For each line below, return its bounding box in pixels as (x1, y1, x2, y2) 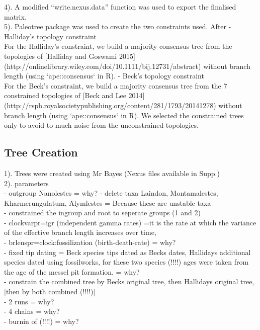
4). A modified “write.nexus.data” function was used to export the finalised (4, 2, 236, 12)
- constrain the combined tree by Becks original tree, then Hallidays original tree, (4, 276, 254, 287)
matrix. (4, 11, 27, 22)
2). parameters (4, 178, 49, 188)
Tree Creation (4, 144, 78, 160)
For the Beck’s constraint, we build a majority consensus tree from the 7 (4, 80, 227, 91)
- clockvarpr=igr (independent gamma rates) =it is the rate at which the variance (4, 217, 256, 227)
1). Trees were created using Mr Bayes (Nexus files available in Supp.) (4, 168, 220, 178)
